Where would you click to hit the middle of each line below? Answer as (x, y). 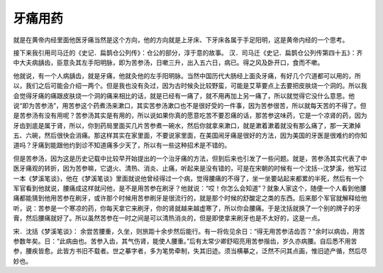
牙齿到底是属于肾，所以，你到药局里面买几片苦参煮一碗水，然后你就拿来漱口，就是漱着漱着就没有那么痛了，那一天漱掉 (187, 125)
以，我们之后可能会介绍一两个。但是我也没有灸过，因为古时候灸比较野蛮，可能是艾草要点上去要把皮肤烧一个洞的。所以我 (190, 86)
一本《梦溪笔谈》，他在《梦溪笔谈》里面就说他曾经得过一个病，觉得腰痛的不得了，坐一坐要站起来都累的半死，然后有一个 (189, 178)
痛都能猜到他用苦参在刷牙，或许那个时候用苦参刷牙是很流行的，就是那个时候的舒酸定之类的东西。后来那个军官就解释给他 (190, 198)
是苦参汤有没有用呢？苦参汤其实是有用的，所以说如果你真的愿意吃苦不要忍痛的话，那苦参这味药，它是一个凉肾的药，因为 (190, 116)
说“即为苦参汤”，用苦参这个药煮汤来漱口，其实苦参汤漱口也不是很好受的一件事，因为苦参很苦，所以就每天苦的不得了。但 (190, 105)
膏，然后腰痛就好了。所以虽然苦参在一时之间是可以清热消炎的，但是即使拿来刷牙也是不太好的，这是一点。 (168, 218)
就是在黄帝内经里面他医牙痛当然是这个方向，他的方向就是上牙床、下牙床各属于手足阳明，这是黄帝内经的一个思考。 (181, 40)
